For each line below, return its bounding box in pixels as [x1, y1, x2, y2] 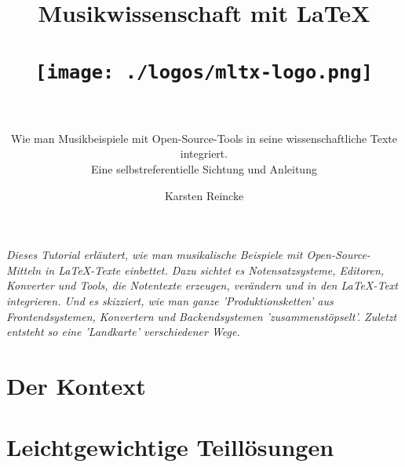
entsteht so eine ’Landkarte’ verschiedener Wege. [6, 323, 240, 340]
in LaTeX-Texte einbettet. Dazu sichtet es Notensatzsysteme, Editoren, [45, 261, 385, 278]
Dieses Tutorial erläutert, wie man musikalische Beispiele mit [6, 246, 303, 263]
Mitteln [6, 261, 42, 278]
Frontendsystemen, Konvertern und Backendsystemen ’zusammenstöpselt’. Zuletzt [6, 308, 397, 324]
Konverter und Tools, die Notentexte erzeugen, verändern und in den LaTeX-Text [6, 277, 398, 294]
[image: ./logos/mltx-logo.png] [35, 60, 373, 83]
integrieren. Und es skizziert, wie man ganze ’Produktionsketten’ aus [6, 292, 334, 308]
